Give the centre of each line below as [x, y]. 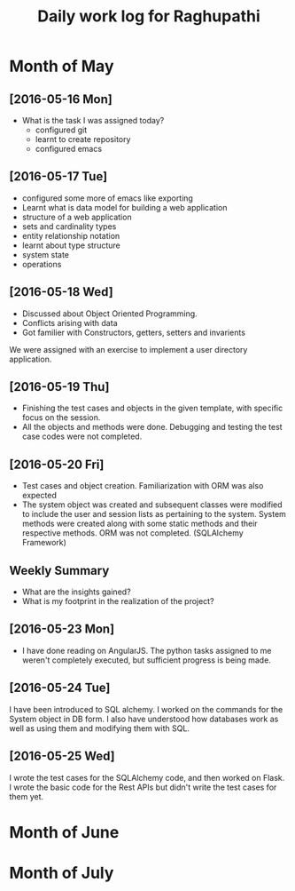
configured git [61, 130]
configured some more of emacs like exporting [107, 198]
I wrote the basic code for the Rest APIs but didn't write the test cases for [143, 787]
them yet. [27, 796]
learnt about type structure [71, 245]
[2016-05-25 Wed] [62, 756]
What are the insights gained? [76, 592]
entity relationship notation [71, 235]
